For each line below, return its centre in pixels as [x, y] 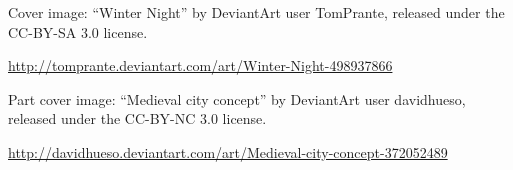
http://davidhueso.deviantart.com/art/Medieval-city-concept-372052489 [228, 151]
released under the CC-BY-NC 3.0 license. [137, 118]
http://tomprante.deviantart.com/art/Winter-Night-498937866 [200, 65]
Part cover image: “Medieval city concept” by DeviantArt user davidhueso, [237, 98]
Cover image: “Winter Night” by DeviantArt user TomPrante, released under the [256, 12]
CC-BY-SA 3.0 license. [78, 31]
